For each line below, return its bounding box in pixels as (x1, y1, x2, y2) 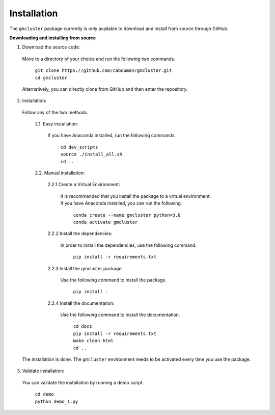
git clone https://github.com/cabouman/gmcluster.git (35, 68, 172, 73)
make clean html (73, 338, 114, 344)
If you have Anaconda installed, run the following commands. (47, 133, 176, 139)
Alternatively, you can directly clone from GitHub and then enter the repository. (22, 86, 188, 92)
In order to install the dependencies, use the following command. (60, 242, 197, 248)
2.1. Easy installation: (35, 121, 78, 127)
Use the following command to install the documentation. (60, 312, 180, 318)
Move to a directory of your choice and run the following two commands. (22, 56, 175, 62)
